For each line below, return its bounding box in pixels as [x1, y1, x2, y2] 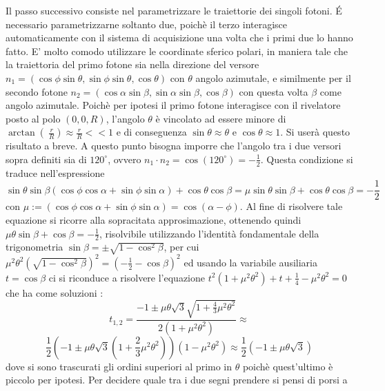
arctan [8, 128, 35, 138]
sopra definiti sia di [6, 151, 87, 166]
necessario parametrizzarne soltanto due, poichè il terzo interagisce [6, 17, 288, 31]
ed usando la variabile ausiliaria [184, 255, 317, 269]
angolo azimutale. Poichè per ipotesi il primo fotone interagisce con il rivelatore [6, 98, 341, 112]
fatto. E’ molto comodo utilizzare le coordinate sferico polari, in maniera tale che [6, 43, 348, 58]
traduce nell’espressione [6, 165, 105, 180]
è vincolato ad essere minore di [155, 111, 286, 125]
